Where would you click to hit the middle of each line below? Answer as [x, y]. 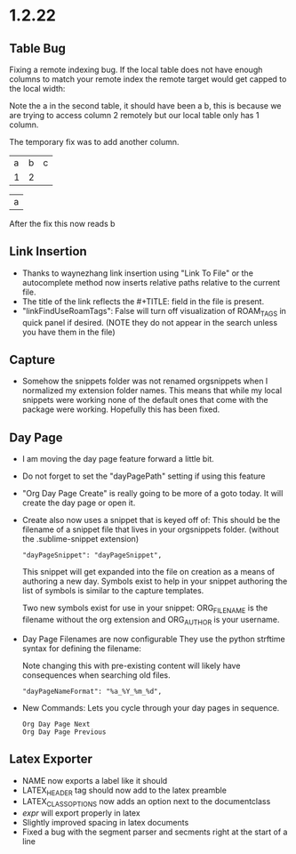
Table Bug [38, 48]
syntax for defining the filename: [82, 648]
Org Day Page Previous [64, 732]
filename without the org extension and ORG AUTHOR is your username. [151, 621]
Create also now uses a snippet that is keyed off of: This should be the [151, 520]
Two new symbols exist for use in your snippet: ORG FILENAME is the [145, 609]
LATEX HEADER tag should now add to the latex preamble [124, 791]
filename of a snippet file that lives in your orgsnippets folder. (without [150, 529]
